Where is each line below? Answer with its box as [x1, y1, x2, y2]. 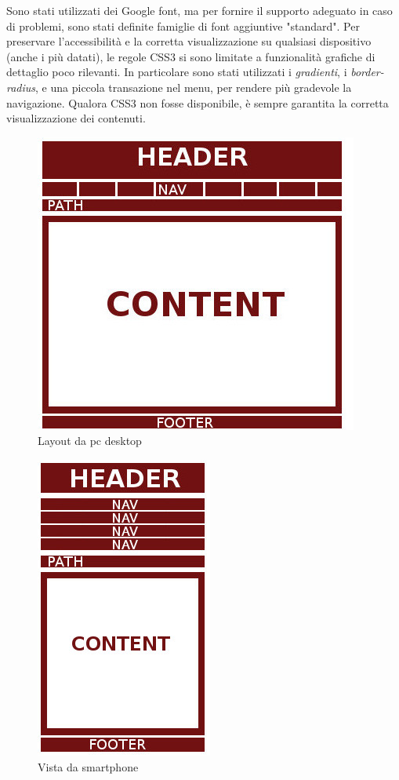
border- [350, 64, 384, 80]
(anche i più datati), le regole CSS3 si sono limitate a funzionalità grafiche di [6, 48, 375, 64]
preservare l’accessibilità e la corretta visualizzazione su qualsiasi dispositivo [6, 33, 372, 49]
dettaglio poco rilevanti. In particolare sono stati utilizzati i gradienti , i [6, 64, 347, 80]
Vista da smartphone [38, 758, 139, 775]
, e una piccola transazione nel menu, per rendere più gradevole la [35, 78, 352, 95]
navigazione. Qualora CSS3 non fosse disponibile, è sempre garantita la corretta [6, 94, 389, 111]
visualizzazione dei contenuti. [6, 110, 146, 126]
